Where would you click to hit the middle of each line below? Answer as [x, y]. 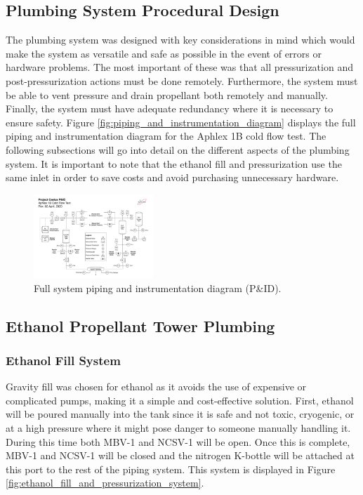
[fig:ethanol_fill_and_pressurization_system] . [105, 483]
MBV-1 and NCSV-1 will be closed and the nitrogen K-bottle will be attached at [180, 455]
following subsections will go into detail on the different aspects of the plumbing [178, 149]
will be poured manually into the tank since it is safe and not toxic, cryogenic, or [180, 414]
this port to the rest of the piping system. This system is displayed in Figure [171, 469]
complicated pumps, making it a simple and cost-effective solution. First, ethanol [180, 400]
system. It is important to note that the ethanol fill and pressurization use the [174, 163]
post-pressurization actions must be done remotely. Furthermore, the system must [182, 80]
